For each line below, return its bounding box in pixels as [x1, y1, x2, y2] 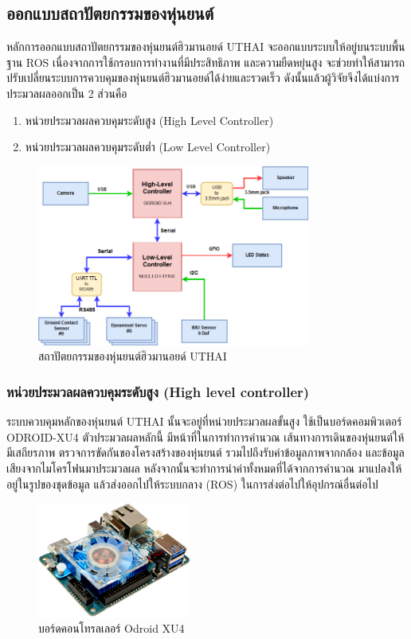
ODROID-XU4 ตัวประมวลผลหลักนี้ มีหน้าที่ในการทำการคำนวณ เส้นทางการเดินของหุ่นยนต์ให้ [6, 428, 405, 445]
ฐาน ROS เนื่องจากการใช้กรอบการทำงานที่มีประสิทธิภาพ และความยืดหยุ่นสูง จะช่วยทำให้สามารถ [6, 53, 405, 70]
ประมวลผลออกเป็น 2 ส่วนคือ [6, 84, 127, 101]
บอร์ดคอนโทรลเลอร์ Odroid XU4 [38, 620, 185, 637]
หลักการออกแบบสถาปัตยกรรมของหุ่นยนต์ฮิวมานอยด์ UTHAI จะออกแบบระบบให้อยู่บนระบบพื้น [6, 38, 405, 55]
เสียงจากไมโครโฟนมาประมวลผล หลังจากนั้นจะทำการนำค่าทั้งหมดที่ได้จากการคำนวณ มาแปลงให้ [6, 459, 402, 476]
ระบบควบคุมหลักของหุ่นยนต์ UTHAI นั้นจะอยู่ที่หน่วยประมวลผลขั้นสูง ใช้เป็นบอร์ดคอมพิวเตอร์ [6, 413, 402, 430]
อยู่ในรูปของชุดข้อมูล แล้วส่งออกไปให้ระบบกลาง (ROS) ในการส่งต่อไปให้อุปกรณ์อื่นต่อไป [6, 475, 378, 492]
